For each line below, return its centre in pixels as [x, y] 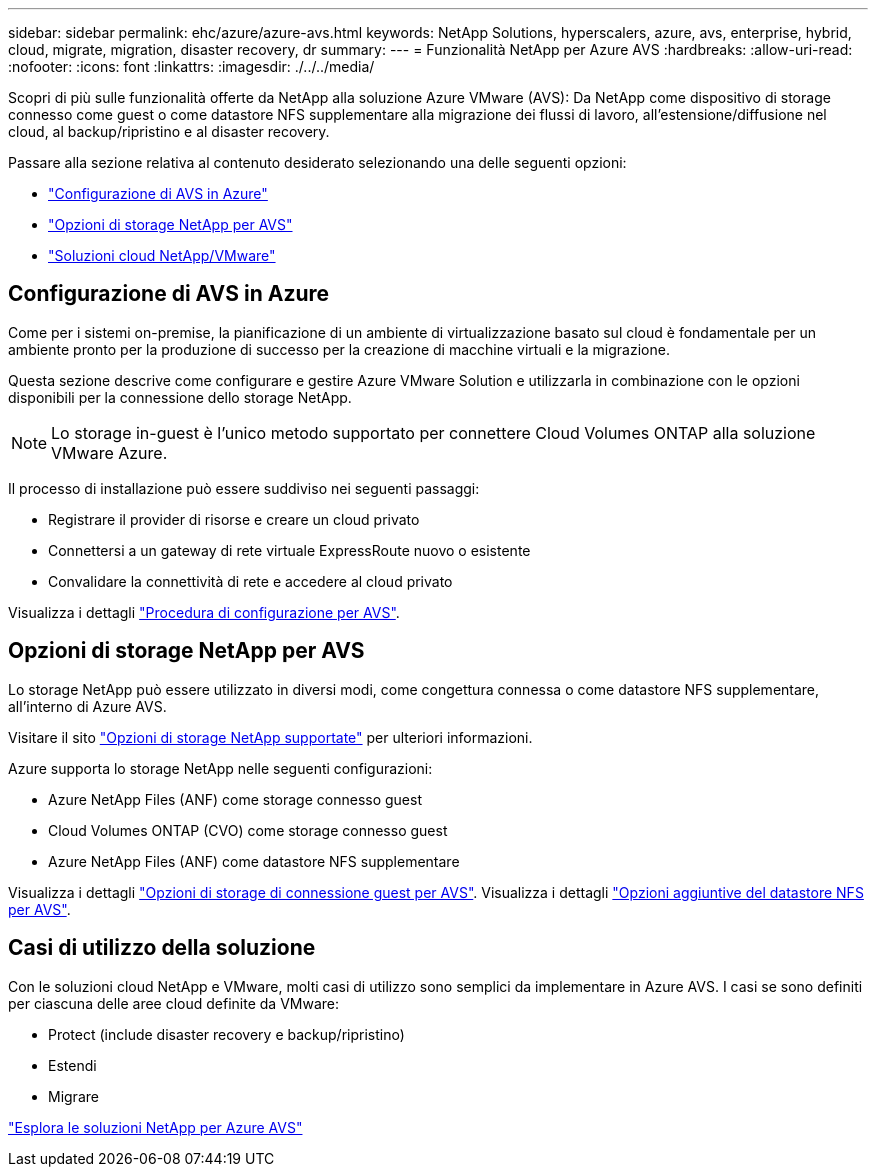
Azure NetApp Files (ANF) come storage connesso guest [235, 799]
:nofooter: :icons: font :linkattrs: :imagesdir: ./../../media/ [191, 66]
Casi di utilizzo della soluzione [162, 948]
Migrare [73, 1096]
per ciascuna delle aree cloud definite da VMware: [174, 1003]
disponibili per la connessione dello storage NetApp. [180, 397]
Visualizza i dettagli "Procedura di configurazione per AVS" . [204, 612]
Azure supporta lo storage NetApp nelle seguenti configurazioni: [220, 768]
